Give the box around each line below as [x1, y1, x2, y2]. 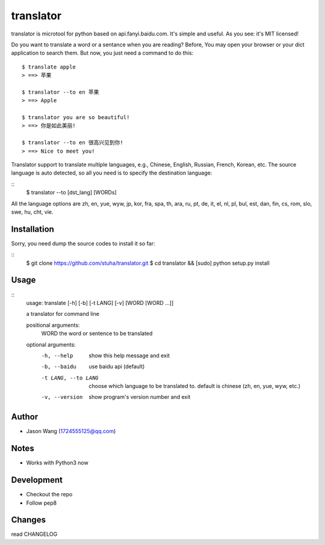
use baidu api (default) [88, 363, 145, 370]
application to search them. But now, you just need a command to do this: [11, 49, 194, 57]
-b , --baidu [41, 363, 76, 370]
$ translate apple [22, 63, 76, 70]
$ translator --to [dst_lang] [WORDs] [26, 189, 117, 196]
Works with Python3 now [26, 459, 88, 466]
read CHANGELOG [11, 531, 58, 538]
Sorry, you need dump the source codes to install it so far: [11, 239, 155, 247]
